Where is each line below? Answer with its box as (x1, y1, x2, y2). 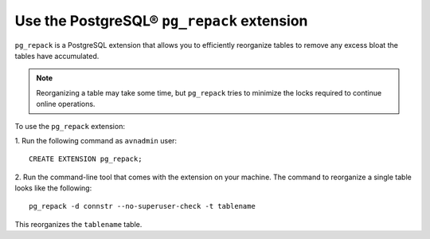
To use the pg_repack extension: (14, 121, 125, 131)
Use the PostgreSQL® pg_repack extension (14, 12, 308, 29)
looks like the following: (14, 183, 92, 193)
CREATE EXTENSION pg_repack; (29, 155, 143, 163)
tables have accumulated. (14, 51, 100, 61)
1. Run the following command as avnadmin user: (14, 135, 178, 145)
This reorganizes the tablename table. (14, 219, 143, 229)
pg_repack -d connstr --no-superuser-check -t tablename (29, 202, 256, 211)
